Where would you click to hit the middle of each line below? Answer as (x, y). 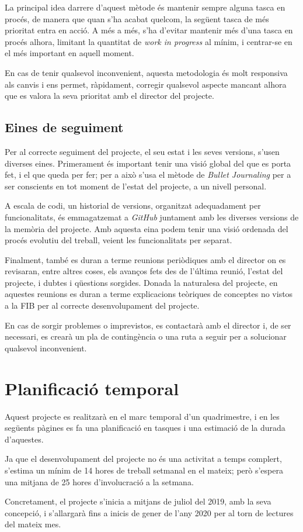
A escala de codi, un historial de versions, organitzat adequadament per (133, 205)
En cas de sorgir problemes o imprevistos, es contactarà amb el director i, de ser (148, 325)
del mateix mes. (33, 524)
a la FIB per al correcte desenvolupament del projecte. (102, 305)
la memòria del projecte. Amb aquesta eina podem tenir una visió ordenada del (147, 228)
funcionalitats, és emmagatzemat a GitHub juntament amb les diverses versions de (152, 217)
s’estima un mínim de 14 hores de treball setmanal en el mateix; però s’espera (144, 470)
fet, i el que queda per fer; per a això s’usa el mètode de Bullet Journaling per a (148, 175)
